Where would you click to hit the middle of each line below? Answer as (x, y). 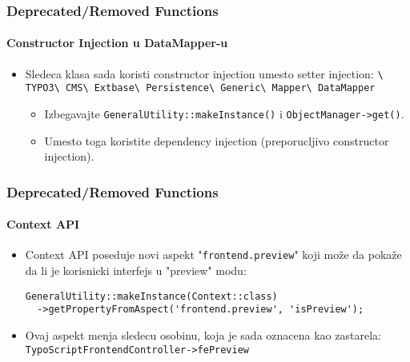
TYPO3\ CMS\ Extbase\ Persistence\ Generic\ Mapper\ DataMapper (200, 88)
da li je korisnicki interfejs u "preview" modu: (136, 271)
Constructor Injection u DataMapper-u (117, 43)
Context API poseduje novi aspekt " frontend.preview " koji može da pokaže (213, 255)
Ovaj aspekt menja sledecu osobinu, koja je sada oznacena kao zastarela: (203, 335)
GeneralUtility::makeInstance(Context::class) (151, 296)
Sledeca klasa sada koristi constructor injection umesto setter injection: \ (204, 73)
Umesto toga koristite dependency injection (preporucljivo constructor (217, 140)
